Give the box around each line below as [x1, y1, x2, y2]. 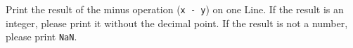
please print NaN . [6, 29, 77, 44]
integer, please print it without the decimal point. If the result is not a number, [6, 15, 348, 30]
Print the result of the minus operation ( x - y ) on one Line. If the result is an [6, 2, 344, 16]
